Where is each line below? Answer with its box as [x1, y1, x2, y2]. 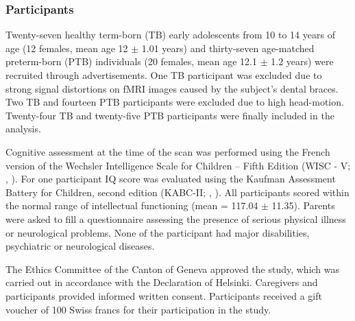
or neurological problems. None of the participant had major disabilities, [5, 225, 310, 239]
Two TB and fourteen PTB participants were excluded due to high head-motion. [5, 95, 344, 109]
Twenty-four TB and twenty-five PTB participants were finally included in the [5, 108, 334, 122]
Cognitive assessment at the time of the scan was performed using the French [5, 144, 330, 158]
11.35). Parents [271, 198, 335, 213]
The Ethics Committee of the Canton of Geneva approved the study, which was [5, 261, 340, 276]
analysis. [5, 121, 41, 136]
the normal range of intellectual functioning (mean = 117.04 [5, 198, 258, 213]
